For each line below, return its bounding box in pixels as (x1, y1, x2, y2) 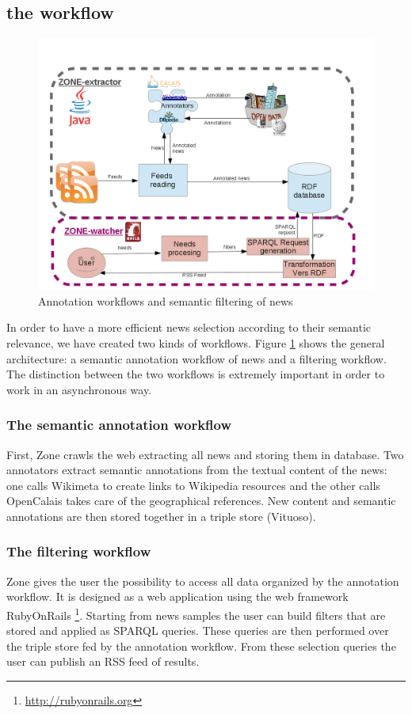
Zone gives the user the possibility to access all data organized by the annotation (6, 572, 399, 589)
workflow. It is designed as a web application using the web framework (6, 588, 349, 605)
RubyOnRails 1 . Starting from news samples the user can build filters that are (6, 604, 386, 623)
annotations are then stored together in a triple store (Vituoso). (6, 507, 316, 524)
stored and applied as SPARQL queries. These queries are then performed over (6, 622, 389, 639)
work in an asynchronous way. (6, 381, 152, 397)
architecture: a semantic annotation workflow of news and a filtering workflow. (6, 350, 387, 366)
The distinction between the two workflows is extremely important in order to (6, 366, 385, 382)
